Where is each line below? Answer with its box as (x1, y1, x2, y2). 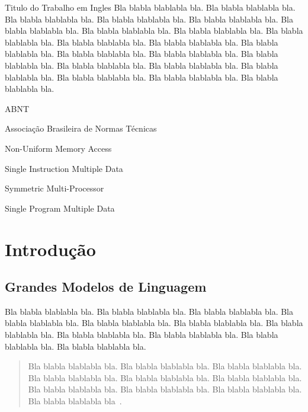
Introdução (5, 237, 96, 261)
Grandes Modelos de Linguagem (5, 277, 207, 296)
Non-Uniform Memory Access (5, 142, 112, 154)
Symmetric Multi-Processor (5, 182, 104, 194)
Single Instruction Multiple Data (5, 162, 123, 174)
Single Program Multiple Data (5, 202, 115, 214)
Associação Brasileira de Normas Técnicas (5, 122, 157, 135)
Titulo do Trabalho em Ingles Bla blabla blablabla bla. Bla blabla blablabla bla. (5, 1, 296, 13)
